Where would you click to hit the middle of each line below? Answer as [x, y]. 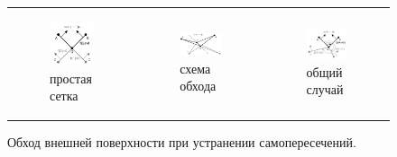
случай [325, 89]
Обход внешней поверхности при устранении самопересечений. [182, 142]
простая [71, 78]
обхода [198, 86]
